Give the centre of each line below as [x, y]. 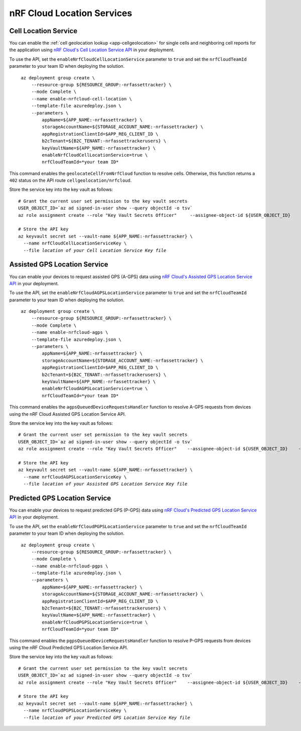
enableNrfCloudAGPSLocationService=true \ [95, 389]
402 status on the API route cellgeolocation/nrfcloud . [70, 180]
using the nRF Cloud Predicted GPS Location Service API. [68, 647]
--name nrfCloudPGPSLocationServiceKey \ [75, 711]
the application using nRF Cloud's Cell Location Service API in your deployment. [92, 50]
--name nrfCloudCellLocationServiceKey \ [75, 243]
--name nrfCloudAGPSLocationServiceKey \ [75, 477]
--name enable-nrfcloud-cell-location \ [82, 99]
